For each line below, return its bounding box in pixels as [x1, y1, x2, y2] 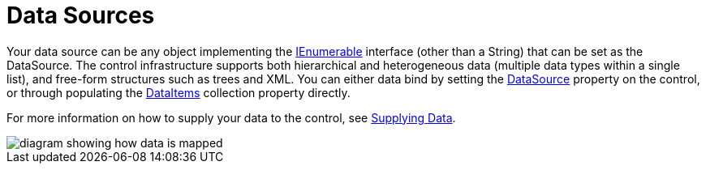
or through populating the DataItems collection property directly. [6, 85, 351, 100]
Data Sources [6, 2, 155, 29]
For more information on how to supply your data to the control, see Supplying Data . [6, 110, 456, 125]
